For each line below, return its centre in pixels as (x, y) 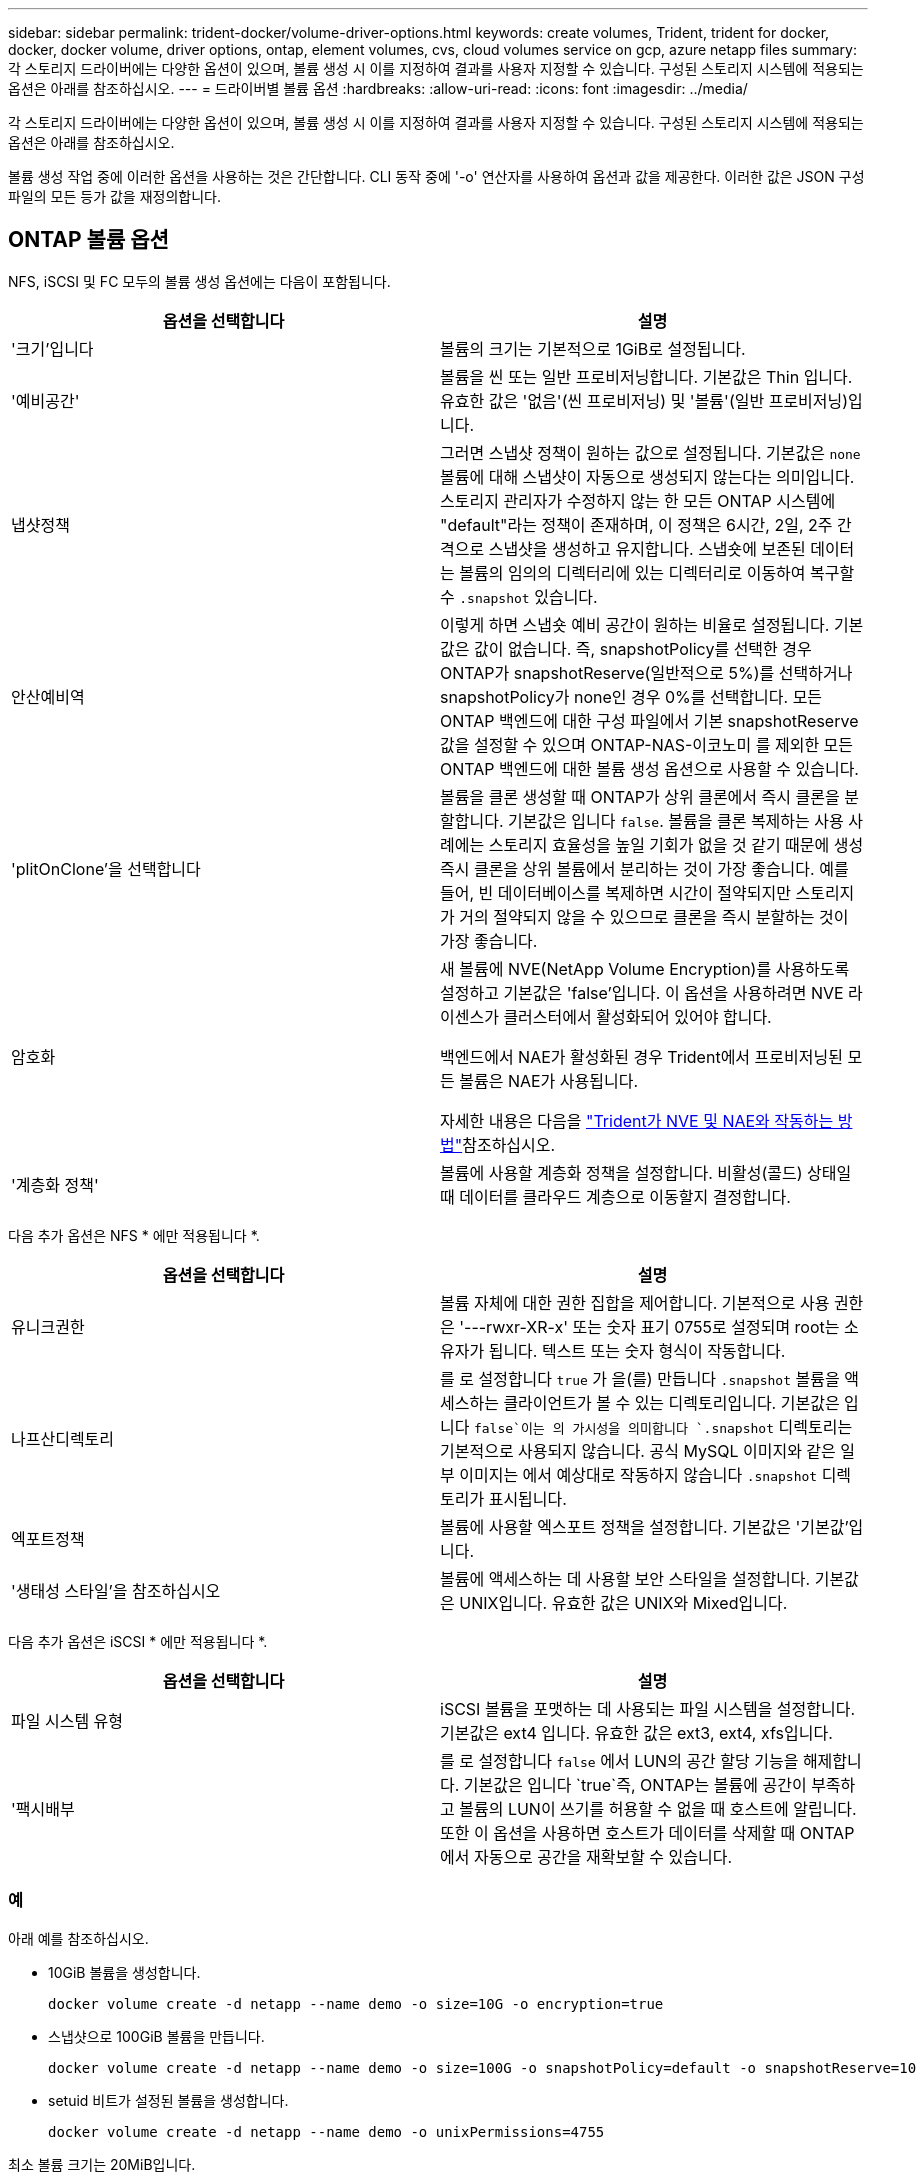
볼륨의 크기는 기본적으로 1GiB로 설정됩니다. (593, 348)
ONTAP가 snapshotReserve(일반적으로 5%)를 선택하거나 (646, 672)
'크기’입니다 (52, 348)
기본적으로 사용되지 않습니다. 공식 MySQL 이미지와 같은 (638, 1450)
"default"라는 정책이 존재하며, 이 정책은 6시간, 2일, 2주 (636, 524)
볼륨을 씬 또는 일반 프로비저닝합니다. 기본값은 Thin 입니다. (646, 376)
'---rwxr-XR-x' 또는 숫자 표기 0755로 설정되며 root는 (649, 1326)
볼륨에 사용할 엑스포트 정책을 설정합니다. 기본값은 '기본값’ (644, 1526)
